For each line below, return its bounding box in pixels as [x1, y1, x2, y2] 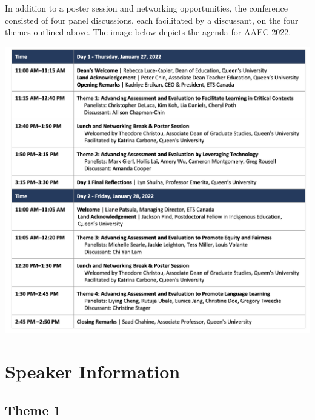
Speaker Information [5, 359, 181, 384]
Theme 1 [5, 400, 61, 419]
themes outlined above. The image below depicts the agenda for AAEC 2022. [5, 25, 291, 38]
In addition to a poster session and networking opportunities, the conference [5, 2, 288, 14]
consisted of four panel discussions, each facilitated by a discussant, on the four [5, 13, 299, 26]
